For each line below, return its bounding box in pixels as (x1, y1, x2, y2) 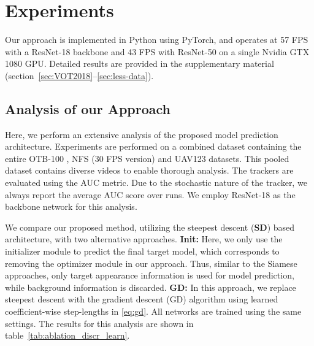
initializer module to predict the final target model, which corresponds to (5, 245, 280, 258)
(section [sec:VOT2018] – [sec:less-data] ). (5, 69, 154, 82)
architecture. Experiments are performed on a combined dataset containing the (5, 140, 302, 153)
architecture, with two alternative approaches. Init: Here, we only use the (5, 233, 283, 245)
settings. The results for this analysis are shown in (5, 317, 194, 329)
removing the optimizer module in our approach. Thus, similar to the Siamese (5, 256, 297, 269)
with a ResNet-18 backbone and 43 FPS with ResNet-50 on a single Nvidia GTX (5, 45, 310, 58)
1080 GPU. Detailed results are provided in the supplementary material (5, 57, 274, 70)
